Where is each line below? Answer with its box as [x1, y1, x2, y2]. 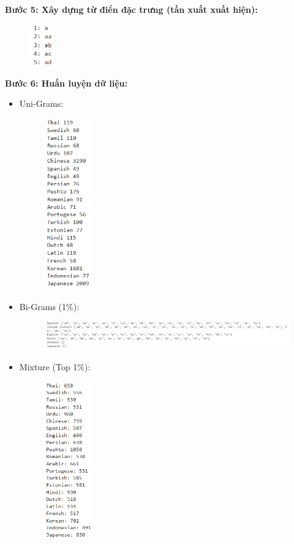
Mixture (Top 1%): [19, 360, 91, 373]
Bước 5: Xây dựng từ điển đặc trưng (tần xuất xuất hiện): [5, 3, 258, 15]
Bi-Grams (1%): [19, 300, 80, 313]
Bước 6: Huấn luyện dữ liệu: [5, 76, 127, 89]
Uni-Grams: [19, 97, 64, 110]
